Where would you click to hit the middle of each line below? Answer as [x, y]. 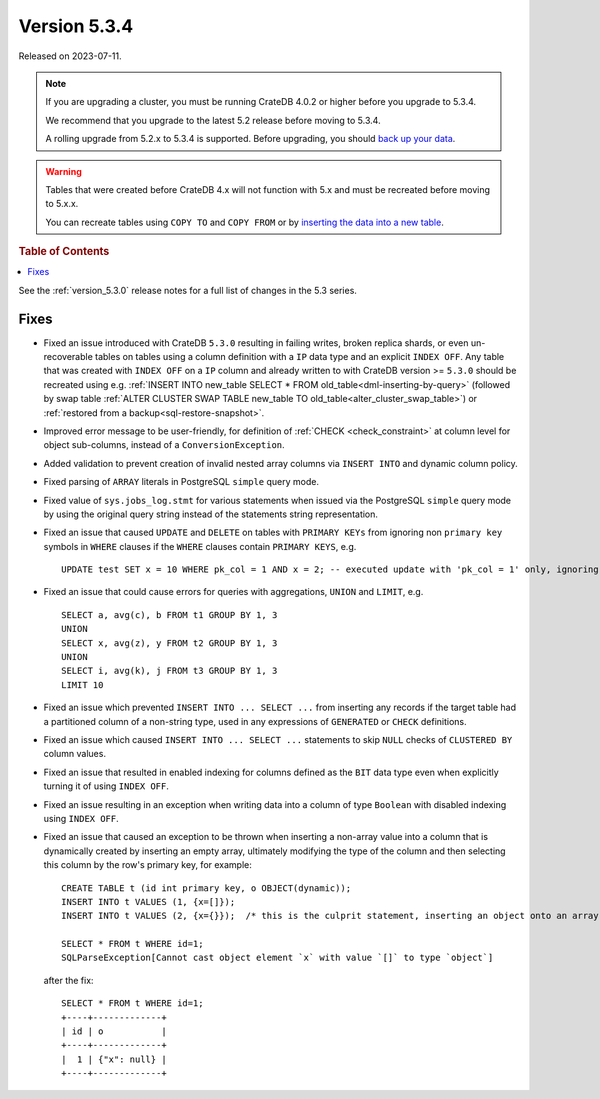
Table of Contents [64, 252]
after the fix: [68, 980]
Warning [63, 171]
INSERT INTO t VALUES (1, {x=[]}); [148, 901]
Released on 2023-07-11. [70, 56]
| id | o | [114, 1031]
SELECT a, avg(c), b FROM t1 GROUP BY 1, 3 [169, 614]
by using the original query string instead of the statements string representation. [211, 514]
